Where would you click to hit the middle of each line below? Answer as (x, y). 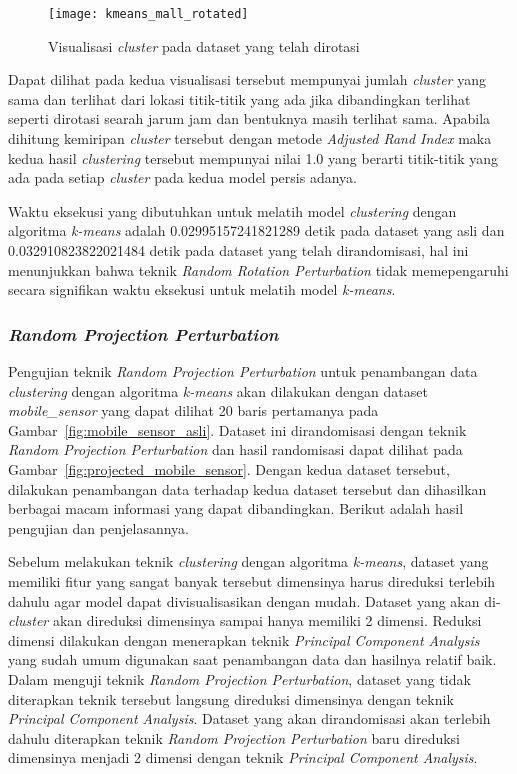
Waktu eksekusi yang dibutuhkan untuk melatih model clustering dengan (232, 210)
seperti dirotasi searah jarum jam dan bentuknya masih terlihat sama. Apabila (249, 118)
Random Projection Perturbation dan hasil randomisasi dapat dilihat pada (235, 449)
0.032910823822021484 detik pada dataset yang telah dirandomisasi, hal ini (238, 250)
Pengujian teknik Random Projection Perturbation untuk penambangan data (243, 371)
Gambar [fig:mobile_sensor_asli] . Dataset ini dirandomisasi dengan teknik (237, 429)
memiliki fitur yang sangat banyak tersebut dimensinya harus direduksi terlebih (252, 580)
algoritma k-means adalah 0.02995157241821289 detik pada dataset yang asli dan (256, 230)
